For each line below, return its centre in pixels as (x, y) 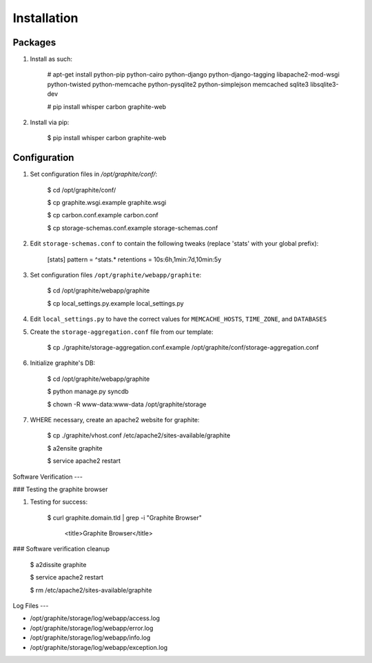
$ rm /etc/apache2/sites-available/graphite (91, 590)
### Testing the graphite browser (60, 489)
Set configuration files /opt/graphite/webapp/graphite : (116, 275)
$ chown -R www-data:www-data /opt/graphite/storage (127, 404)
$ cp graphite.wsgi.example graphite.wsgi (107, 203)
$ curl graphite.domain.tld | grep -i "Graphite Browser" (125, 517)
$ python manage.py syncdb (88, 392)
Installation (45, 18)
